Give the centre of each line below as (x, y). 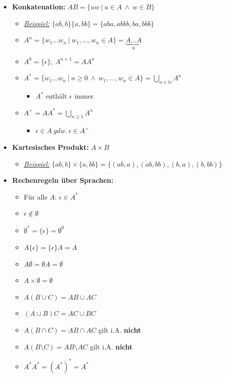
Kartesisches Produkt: (50, 147)
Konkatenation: (39, 6)
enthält (56, 96)
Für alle (36, 196)
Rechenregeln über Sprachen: (63, 180)
